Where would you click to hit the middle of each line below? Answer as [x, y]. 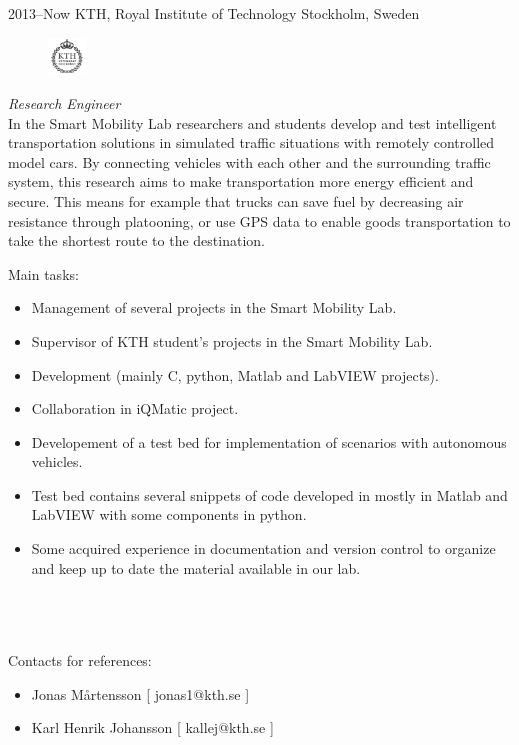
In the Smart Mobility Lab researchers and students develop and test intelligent [252, 122]
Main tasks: [43, 273]
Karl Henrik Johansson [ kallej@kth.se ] [152, 727]
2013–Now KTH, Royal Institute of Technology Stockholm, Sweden [214, 13]
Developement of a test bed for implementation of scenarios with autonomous [269, 441]
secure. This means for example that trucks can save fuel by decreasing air [236, 200]
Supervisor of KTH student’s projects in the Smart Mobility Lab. [232, 340]
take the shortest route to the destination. [136, 240]
